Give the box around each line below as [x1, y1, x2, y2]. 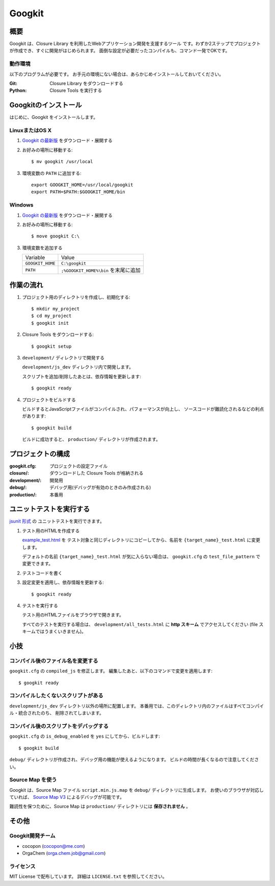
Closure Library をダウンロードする [49, 80, 124, 86]
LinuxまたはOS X [9, 127, 52, 134]
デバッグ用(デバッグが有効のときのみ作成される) [49, 484, 151, 490]
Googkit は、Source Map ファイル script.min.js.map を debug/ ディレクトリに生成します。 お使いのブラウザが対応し [9, 787, 264, 793]
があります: [22, 413, 46, 419]
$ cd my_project [31, 313, 72, 319]
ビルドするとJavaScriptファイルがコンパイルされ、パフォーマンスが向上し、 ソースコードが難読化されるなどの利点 [22, 406, 264, 412]
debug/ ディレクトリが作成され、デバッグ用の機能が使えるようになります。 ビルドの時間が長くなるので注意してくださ [9, 757, 259, 763]
